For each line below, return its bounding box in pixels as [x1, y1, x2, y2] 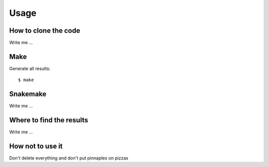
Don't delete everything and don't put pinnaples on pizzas [9, 155, 129, 161]
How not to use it [9, 142, 63, 150]
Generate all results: [9, 65, 51, 72]
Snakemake [9, 90, 47, 98]
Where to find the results [9, 116, 88, 124]
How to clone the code [9, 26, 81, 35]
